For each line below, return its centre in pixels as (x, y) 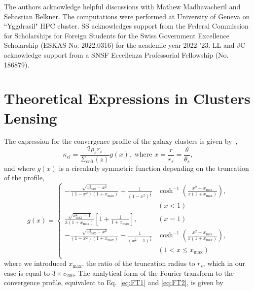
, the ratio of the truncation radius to (139, 263)
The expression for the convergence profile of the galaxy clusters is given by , (121, 141)
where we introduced (35, 263)
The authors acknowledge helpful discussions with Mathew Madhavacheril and (122, 6)
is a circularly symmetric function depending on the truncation (154, 168)
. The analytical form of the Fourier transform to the (154, 273)
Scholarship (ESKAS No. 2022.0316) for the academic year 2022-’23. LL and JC (125, 45)
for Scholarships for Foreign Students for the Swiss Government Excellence (117, 35)
